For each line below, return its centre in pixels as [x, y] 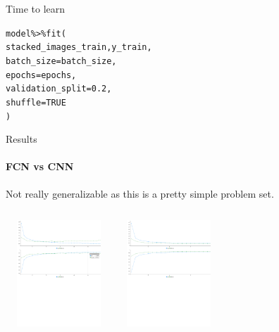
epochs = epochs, [41, 75]
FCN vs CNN [40, 166]
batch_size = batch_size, [61, 61]
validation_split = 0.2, [59, 89]
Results [21, 139]
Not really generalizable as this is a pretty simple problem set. [140, 193]
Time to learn [36, 8]
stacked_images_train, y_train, [79, 47]
